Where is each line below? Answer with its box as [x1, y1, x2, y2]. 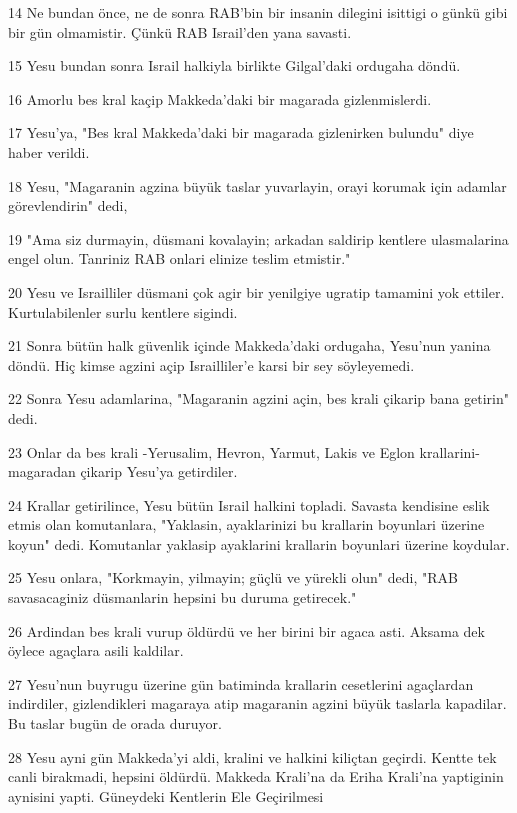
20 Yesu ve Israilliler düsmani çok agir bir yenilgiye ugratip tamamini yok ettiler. [8, 281, 505, 302]
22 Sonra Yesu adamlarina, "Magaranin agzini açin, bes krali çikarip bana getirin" [8, 388, 509, 409]
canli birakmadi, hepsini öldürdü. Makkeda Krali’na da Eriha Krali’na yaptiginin [8, 766, 504, 787]
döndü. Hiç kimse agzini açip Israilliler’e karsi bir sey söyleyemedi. [8, 354, 415, 375]
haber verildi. [8, 141, 90, 162]
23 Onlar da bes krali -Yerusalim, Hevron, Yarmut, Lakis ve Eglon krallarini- [8, 441, 480, 462]
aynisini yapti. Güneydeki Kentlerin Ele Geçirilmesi [8, 785, 324, 806]
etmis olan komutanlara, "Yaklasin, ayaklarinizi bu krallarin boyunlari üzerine [8, 514, 485, 535]
